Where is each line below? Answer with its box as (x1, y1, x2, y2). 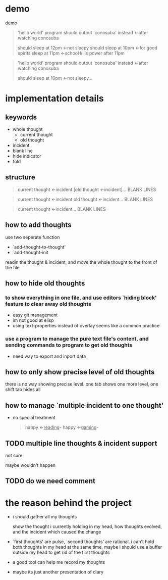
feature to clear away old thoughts (5, 300, 92, 307)
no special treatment (12, 415, 55, 421)
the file (5, 264, 20, 270)
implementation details (5, 93, 104, 104)
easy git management (12, 312, 58, 318)
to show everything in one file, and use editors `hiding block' (5, 294, 157, 301)
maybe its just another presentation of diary (12, 569, 104, 575)
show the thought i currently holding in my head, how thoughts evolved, (12, 523, 162, 529)
